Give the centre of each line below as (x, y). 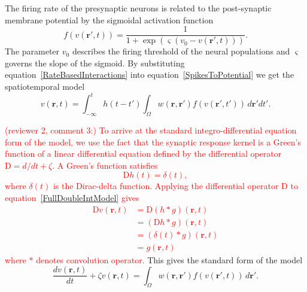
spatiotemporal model (45, 86)
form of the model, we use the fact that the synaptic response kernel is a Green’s (153, 142)
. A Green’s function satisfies (105, 165)
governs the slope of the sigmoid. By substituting (95, 63)
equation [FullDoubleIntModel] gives (72, 197)
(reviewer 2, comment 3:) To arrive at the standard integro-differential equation (151, 130)
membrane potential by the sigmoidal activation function (109, 19)
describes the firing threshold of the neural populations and (181, 51)
